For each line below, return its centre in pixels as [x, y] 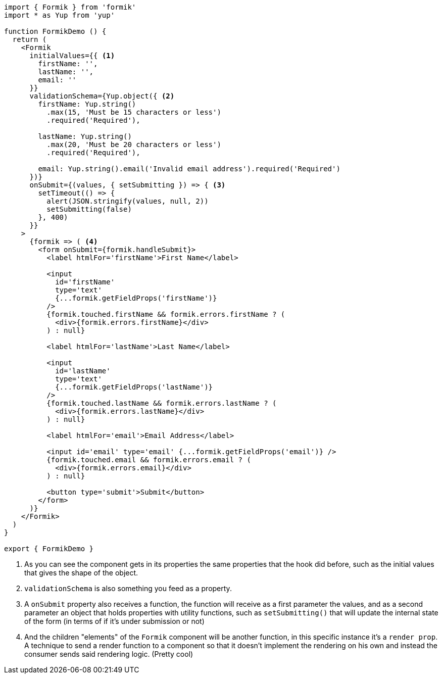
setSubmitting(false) [89, 209]
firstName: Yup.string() [87, 104]
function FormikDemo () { [55, 31]
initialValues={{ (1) [72, 56]
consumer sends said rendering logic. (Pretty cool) [109, 654]
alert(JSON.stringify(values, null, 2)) [128, 201]
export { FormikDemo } [49, 549]
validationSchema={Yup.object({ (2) [102, 96]
